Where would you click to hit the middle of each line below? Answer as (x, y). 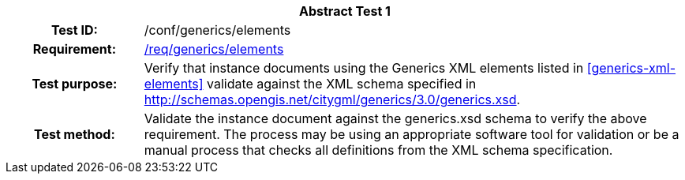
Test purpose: (75, 84)
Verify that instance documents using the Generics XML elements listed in (364, 68)
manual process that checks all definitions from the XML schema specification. (378, 150)
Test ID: (74, 30)
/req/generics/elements (214, 49)
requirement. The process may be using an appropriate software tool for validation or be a (412, 134)
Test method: (74, 134)
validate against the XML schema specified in (341, 84)
